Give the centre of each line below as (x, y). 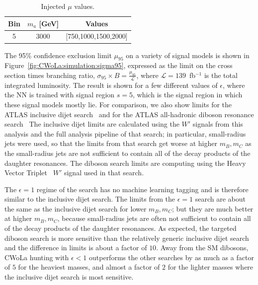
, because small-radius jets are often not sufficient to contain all (154, 218)
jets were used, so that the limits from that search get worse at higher (111, 143)
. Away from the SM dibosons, (202, 248)
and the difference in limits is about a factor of (76, 248)
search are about (220, 199)
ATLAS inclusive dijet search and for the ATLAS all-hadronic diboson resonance (129, 114)
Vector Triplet (26, 173)
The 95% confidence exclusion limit (58, 55)
